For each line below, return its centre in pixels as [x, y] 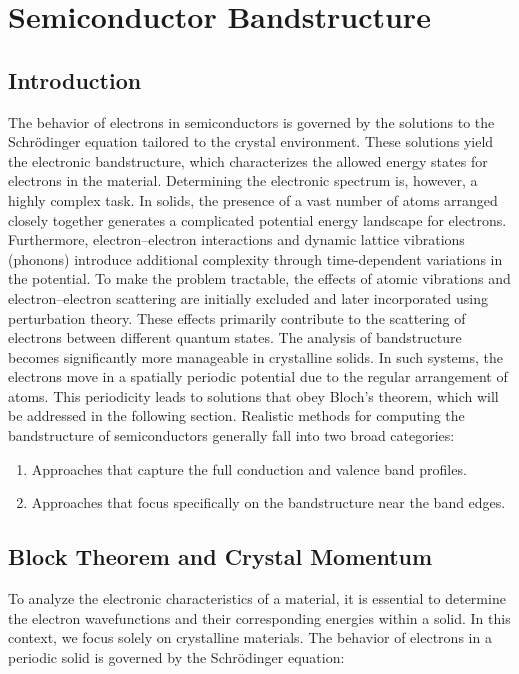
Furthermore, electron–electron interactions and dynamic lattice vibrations [236, 239]
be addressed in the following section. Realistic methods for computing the [236, 415]
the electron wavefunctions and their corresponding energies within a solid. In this [259, 617]
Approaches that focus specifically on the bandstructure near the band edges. [268, 502]
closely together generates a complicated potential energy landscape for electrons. [257, 219]
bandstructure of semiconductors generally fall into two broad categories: [231, 435]
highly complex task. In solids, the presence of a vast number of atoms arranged [253, 199]
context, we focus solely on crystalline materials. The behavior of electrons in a [250, 637]
